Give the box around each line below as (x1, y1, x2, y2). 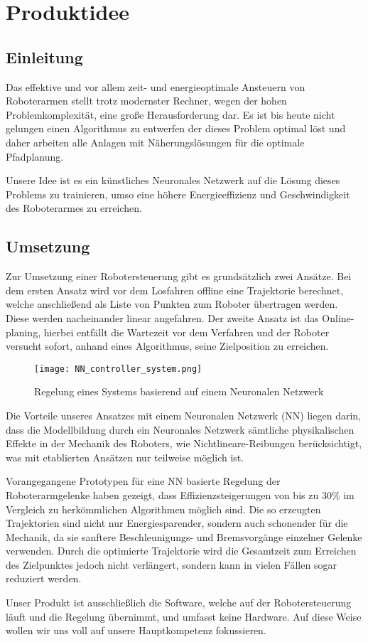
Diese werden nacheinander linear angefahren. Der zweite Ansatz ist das (6, 310, 319, 325)
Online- (322, 310, 355, 325)
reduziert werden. (6, 571, 82, 586)
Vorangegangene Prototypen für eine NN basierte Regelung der (6, 474, 281, 488)
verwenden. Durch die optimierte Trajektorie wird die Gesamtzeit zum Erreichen (6, 543, 357, 558)
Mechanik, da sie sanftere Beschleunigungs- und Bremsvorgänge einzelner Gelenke (6, 529, 362, 544)
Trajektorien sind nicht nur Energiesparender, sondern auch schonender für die (6, 515, 348, 530)
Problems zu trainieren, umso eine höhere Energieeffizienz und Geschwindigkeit (6, 186, 350, 201)
